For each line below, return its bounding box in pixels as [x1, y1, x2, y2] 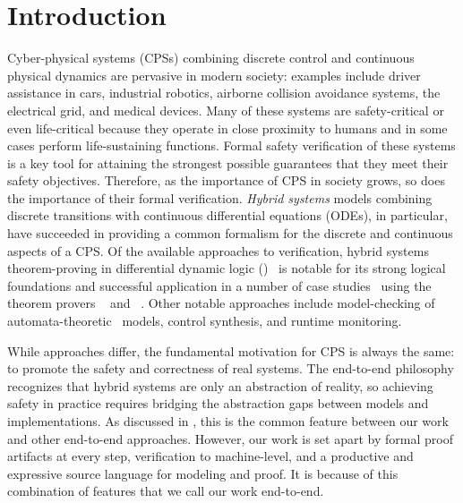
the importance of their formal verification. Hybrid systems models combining [7, 188, 433, 207]
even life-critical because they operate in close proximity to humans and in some [7, 118, 448, 137]
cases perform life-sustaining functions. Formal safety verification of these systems [7, 136, 456, 155]
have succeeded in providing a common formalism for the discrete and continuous [7, 224, 453, 243]
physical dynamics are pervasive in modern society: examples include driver [7, 65, 421, 84]
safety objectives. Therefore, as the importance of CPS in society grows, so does [7, 171, 445, 190]
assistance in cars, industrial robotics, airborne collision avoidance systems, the [7, 83, 441, 102]
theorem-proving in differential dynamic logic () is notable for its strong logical [7, 259, 446, 277]
